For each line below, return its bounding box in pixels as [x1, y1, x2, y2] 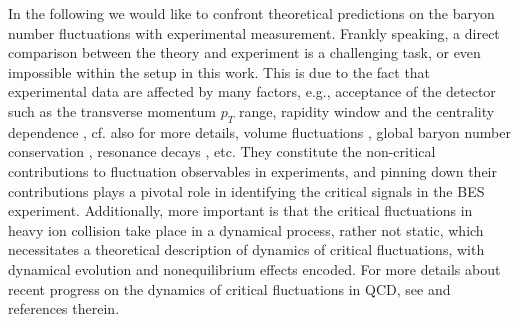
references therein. [8, 298, 120, 319]
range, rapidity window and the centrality [238, 100, 495, 121]
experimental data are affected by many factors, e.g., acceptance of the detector [8, 81, 496, 102]
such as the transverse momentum [8, 100, 217, 121]
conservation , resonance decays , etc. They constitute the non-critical [8, 141, 436, 162]
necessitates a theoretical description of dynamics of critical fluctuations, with [8, 239, 485, 260]
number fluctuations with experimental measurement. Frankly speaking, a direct [8, 22, 500, 43]
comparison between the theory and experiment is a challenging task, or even [8, 42, 481, 63]
